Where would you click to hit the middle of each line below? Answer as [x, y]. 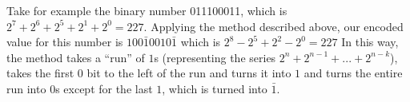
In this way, [370, 42]
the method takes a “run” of [76, 57]
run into [26, 88]
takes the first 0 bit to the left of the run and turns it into [149, 73]
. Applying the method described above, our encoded [273, 26]
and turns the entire [353, 73]
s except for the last [104, 88]
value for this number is [65, 42]
